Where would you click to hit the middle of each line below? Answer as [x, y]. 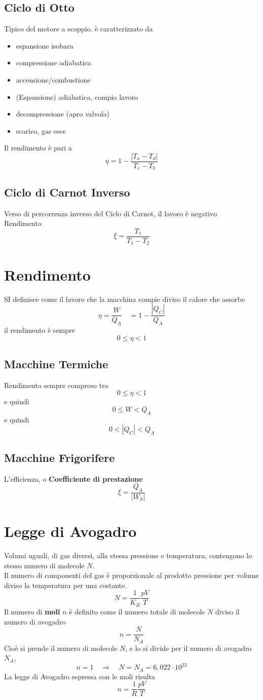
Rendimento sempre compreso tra [56, 385]
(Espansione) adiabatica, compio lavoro [77, 96]
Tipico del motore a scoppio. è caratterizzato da [79, 29]
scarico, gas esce [41, 130]
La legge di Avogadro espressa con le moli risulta [80, 676]
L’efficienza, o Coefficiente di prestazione [73, 478]
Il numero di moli [32, 611]
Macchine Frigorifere [60, 457]
